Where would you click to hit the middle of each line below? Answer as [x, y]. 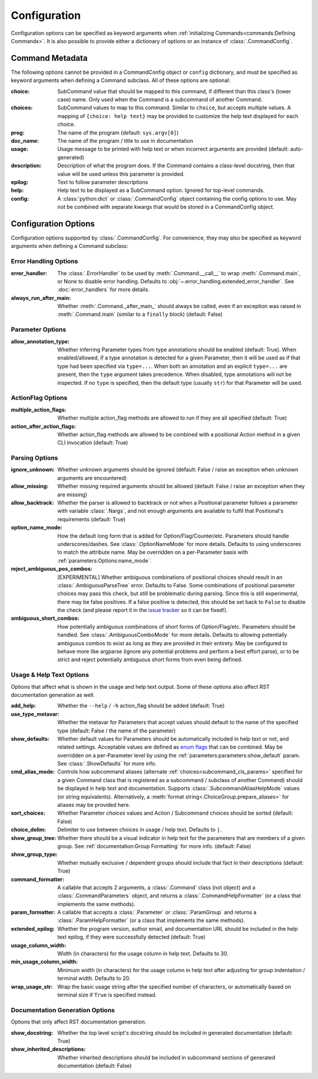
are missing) [72, 494]
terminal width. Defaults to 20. [94, 978]
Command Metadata [49, 58]
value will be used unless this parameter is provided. [121, 174]
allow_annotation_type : [40, 341]
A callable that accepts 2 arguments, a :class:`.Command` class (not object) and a [156, 887]
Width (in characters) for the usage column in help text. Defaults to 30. [143, 954]
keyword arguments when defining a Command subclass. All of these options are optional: [121, 80]
